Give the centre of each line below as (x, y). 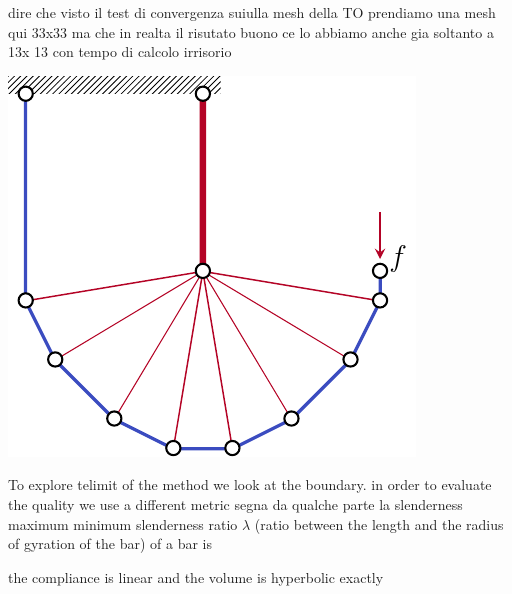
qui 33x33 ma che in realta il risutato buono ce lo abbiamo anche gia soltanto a (251, 31)
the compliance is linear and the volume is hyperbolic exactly (196, 576)
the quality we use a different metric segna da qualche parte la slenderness (235, 503)
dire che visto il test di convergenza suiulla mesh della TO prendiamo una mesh (252, 12)
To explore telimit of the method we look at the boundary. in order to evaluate (250, 484)
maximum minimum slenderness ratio (123, 523)
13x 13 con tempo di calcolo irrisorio (120, 51)
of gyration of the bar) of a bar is (110, 543)
